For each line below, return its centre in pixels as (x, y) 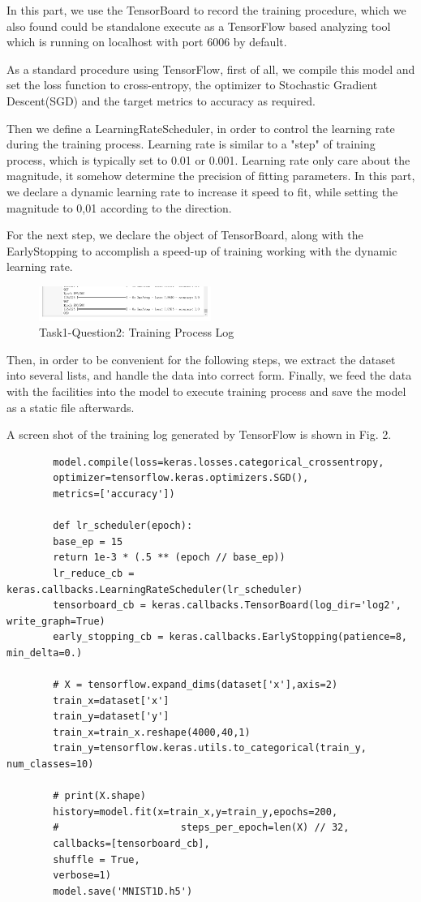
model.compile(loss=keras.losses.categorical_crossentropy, (219, 462)
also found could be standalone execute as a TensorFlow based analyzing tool (199, 26)
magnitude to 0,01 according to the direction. (119, 207)
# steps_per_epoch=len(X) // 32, (201, 828)
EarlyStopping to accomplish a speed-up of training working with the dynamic (202, 250)
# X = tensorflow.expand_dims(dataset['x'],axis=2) (195, 685)
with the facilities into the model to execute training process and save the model (206, 391)
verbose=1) (82, 876)
